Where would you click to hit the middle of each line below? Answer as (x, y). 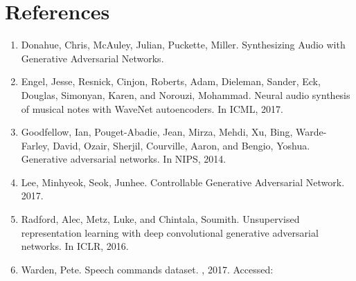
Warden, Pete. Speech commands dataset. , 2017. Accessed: (147, 269)
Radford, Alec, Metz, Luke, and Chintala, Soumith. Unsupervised (160, 219)
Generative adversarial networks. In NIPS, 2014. (124, 159)
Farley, (35, 145)
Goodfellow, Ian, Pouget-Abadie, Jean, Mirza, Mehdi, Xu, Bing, (157, 132)
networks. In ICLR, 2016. (75, 246)
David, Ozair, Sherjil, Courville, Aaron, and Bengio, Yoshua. (181, 145)
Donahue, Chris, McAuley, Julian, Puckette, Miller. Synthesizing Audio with (183, 45)
